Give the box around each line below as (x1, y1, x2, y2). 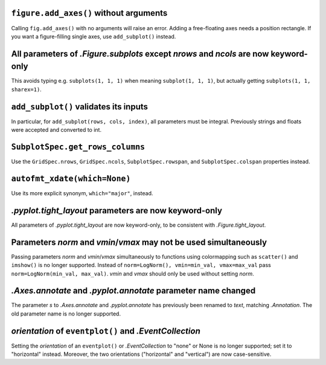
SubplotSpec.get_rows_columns (11, 142, 145, 152)
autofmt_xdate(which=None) (11, 173, 131, 184)
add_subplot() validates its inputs (11, 102, 148, 112)
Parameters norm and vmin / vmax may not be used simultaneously (11, 237, 267, 247)
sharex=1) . (11, 85, 42, 93)
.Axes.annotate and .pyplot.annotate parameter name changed (11, 286, 256, 296)
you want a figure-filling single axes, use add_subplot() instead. (11, 33, 176, 40)
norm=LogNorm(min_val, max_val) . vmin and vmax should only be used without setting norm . (11, 270, 255, 277)
